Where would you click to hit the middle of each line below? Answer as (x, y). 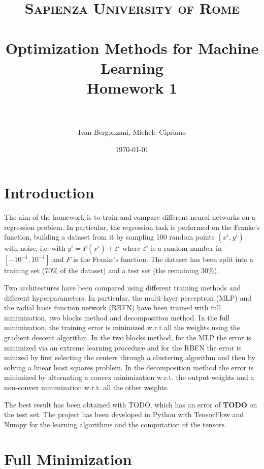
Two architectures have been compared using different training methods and (123, 287)
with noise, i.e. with (35, 248)
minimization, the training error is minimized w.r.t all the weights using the (122, 327)
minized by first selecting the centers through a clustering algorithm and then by (130, 357)
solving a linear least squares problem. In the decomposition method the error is (129, 367)
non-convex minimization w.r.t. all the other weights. (87, 387)
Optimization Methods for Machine (132, 48)
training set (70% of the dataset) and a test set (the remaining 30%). (112, 270)
